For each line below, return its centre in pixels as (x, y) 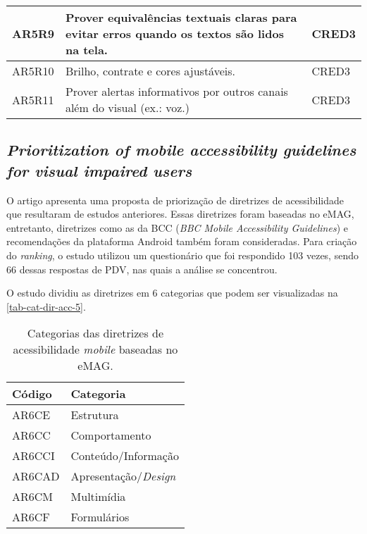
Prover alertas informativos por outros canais (176, 91)
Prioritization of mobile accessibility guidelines (181, 150)
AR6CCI (33, 456)
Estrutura (95, 415)
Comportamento (111, 435)
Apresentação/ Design (123, 476)
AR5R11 (33, 99)
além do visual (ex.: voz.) (127, 107)
